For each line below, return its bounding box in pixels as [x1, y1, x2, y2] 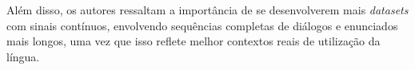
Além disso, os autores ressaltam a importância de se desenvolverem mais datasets [6, 2, 409, 17]
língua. [6, 48, 40, 64]
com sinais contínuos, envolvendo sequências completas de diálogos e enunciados [6, 17, 398, 33]
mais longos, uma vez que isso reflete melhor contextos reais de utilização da [6, 33, 381, 49]
